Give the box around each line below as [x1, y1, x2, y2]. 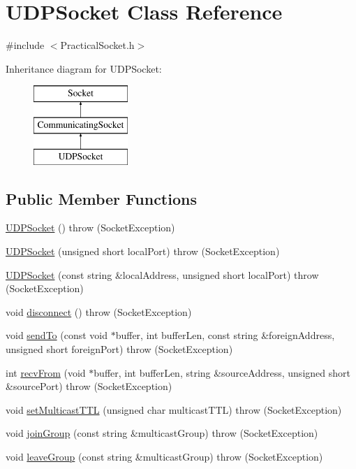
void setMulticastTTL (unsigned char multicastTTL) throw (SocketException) [6, 402, 342, 417]
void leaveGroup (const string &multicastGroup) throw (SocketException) [6, 449, 323, 464]
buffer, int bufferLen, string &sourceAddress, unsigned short [94, 365, 350, 380]
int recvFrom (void [6, 365, 86, 380]
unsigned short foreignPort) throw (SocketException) [6, 342, 233, 356]
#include [6, 38, 45, 52]
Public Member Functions [6, 187, 197, 209]
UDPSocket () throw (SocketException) [6, 220, 175, 235]
